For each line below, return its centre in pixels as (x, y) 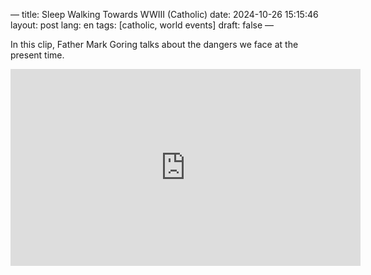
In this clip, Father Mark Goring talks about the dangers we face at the (154, 44)
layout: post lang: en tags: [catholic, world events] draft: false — (142, 25)
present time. (37, 55)
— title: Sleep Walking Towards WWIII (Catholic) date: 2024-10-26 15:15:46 (164, 14)
